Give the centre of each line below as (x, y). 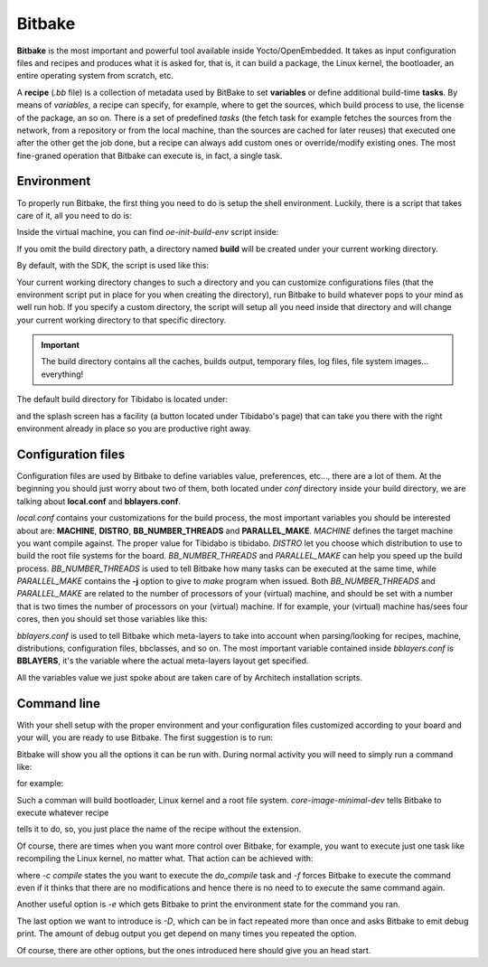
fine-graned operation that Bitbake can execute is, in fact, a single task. (150, 155)
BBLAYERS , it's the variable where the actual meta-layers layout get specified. (163, 661)
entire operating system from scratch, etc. (95, 76)
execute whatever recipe (63, 812)
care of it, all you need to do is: (74, 215)
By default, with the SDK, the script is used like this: (113, 266)
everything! (62, 374)
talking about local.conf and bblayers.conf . (99, 501)
